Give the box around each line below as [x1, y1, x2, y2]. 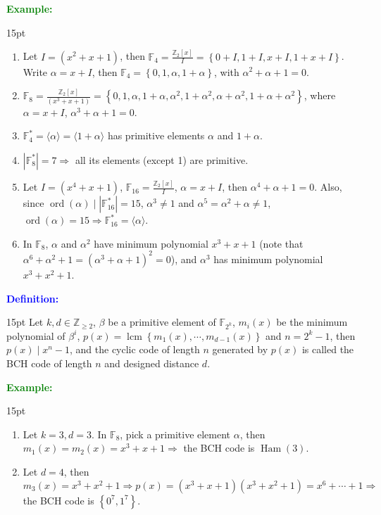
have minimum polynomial [94, 236, 208, 250]
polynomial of [6, 328, 65, 343]
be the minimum [276, 314, 348, 329]
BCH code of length [6, 356, 92, 371]
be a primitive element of [108, 314, 216, 329]
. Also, [314, 179, 342, 194]
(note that [259, 236, 304, 250]
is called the [301, 342, 354, 357]
